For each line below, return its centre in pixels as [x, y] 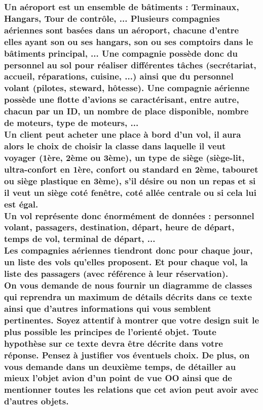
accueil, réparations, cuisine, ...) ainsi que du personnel [119, 76]
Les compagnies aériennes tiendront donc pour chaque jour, [128, 250]
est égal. [21, 204]
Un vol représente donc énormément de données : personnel [129, 215]
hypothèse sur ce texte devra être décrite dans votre [114, 343]
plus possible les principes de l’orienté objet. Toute [110, 331]
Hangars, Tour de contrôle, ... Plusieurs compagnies [112, 18]
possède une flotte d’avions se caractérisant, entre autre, [122, 99]
